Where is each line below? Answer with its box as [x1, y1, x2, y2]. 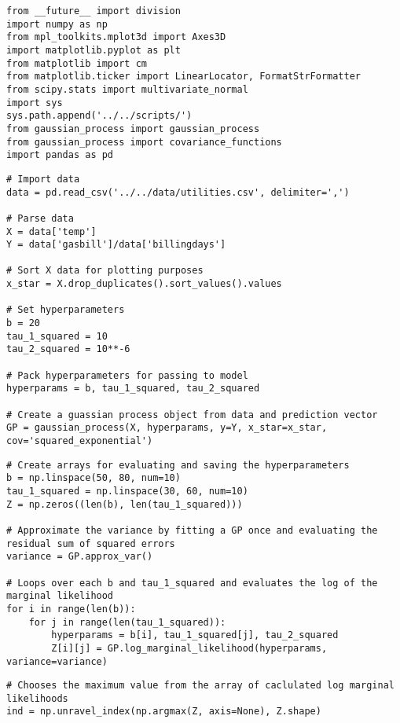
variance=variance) [6, 655, 108, 667]
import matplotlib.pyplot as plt [6, 44, 181, 56]
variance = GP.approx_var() [6, 551, 153, 563]
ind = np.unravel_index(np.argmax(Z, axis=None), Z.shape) [6, 706, 321, 717]
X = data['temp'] [6, 226, 97, 237]
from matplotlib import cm [6, 57, 147, 69]
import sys [6, 97, 63, 108]
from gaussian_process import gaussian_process [6, 123, 260, 134]
